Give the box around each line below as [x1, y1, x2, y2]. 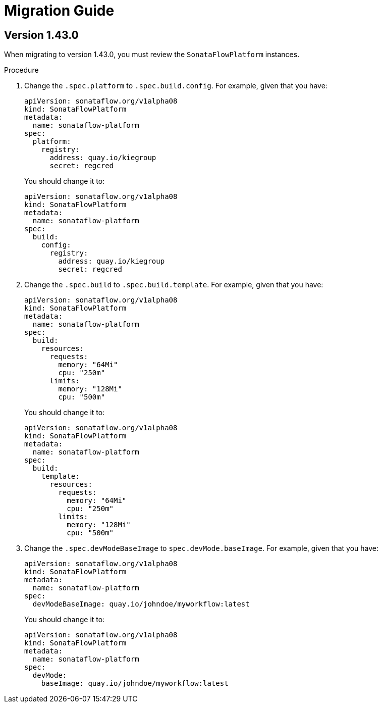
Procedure [4, 66, 39, 75]
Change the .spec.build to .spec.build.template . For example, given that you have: [24, 280, 323, 289]
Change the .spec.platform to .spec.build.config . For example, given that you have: [24, 81, 328, 90]
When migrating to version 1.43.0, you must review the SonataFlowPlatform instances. [4, 50, 300, 59]
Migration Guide [4, 2, 115, 19]
